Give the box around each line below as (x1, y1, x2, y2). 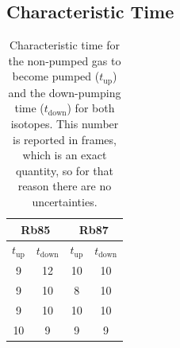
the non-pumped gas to (8, 52, 121, 68)
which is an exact (22, 147, 107, 163)
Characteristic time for (9, 37, 120, 53)
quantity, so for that (15, 162, 113, 178)
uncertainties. (32, 194, 98, 209)
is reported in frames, (12, 131, 117, 147)
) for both (67, 100, 115, 116)
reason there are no (17, 178, 112, 194)
